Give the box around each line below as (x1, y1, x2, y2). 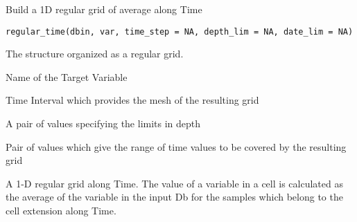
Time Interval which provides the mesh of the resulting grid (6, 93, 259, 107)
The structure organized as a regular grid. (6, 46, 184, 61)
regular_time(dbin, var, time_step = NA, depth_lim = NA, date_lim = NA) (6, 26, 354, 37)
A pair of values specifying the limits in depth (6, 116, 201, 131)
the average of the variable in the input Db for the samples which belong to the (6, 189, 343, 204)
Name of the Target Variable (6, 69, 128, 84)
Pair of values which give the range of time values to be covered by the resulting (6, 139, 347, 154)
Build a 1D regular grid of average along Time (6, 2, 202, 16)
